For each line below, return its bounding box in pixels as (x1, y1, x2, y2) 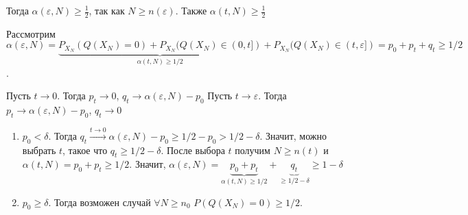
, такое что (62, 142, 108, 157)
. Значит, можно (259, 128, 327, 142)
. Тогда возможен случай (48, 194, 151, 209)
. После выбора (161, 142, 225, 157)
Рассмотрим (6, 26, 56, 40)
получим (235, 142, 270, 157)
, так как (89, 3, 125, 17)
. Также (175, 3, 207, 17)
